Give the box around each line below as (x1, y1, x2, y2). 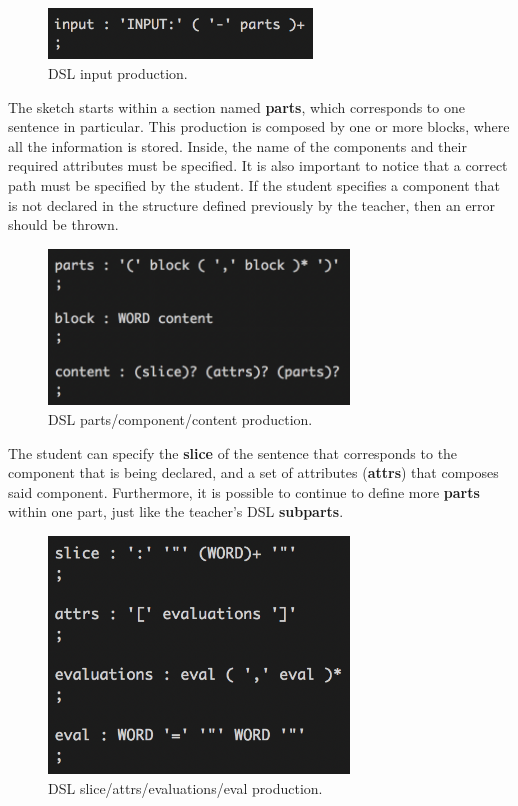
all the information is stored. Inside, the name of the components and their (8, 135, 467, 156)
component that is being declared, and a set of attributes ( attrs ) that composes (8, 462, 499, 483)
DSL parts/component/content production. (48, 409, 313, 430)
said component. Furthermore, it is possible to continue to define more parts (8, 481, 480, 502)
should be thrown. (8, 214, 119, 235)
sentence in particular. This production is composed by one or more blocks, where (8, 116, 510, 137)
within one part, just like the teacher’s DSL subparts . (8, 501, 344, 522)
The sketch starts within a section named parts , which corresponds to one (8, 96, 465, 117)
